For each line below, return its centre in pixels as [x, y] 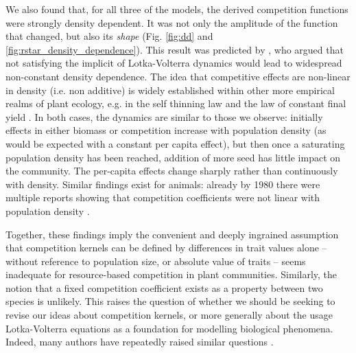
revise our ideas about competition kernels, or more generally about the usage [169, 315]
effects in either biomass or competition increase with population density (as [166, 130]
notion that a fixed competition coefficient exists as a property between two [164, 287]
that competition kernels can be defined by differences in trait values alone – [166, 248]
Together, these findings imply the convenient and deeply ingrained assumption [172, 234]
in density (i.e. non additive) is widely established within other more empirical [170, 90]
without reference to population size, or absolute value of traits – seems [156, 261]
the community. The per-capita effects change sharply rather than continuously [172, 171]
